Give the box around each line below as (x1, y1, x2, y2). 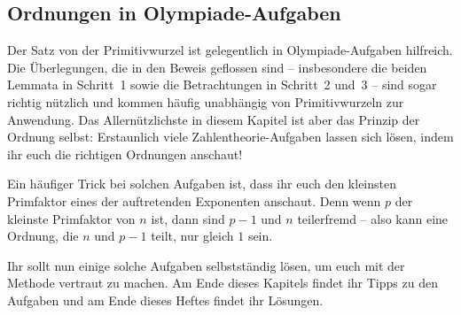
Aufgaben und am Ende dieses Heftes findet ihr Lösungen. (7, 290, 324, 309)
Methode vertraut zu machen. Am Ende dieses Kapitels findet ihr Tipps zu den (7, 273, 438, 292)
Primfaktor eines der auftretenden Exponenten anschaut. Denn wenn (7, 191, 381, 210)
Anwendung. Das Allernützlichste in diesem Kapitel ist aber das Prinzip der (7, 110, 420, 128)
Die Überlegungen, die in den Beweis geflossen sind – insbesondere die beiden (7, 58, 427, 76)
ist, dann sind (151, 209, 225, 227)
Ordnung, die (7, 227, 79, 245)
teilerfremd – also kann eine (297, 209, 449, 227)
